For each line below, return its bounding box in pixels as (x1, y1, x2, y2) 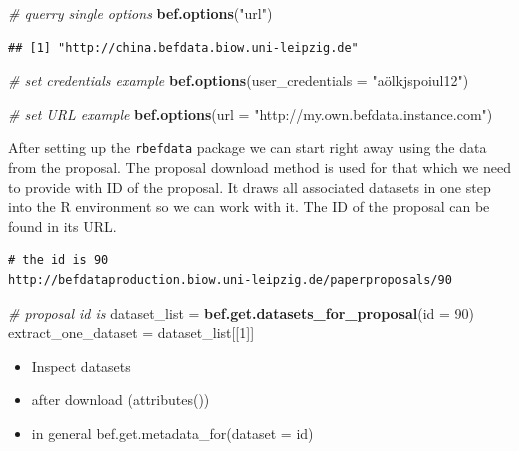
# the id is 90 (8, 253, 109, 268)
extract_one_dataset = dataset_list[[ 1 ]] (8, 322, 255, 343)
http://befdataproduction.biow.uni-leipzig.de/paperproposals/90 (8, 273, 452, 287)
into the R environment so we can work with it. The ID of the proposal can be (8, 196, 490, 217)
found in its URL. (8, 215, 117, 236)
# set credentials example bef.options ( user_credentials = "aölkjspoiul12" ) (8, 70, 469, 91)
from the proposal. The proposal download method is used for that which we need (8, 157, 511, 178)
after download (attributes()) (31, 389, 210, 410)
